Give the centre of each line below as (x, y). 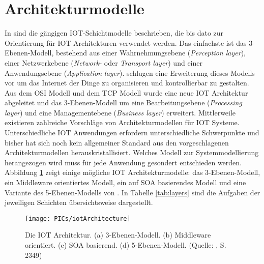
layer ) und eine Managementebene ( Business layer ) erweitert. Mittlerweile (120, 112)
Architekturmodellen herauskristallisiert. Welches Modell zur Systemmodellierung (132, 152)
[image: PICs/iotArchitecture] (78, 218)
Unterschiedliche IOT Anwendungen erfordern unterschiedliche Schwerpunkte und (132, 133)
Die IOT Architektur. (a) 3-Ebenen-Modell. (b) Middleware (118, 235)
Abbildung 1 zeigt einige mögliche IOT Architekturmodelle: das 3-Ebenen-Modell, (133, 172)
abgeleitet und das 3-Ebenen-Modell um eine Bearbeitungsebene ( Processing (123, 102)
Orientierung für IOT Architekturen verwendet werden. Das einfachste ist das (126, 42)
